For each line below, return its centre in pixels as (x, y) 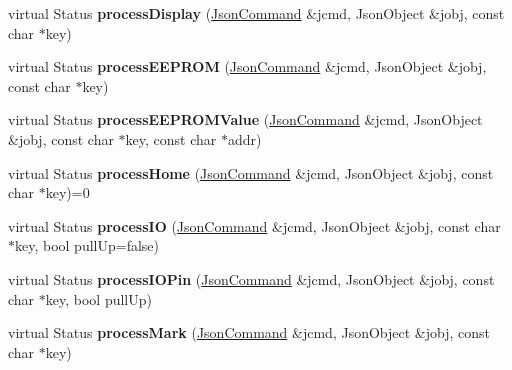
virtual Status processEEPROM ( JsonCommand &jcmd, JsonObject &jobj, (247, 66)
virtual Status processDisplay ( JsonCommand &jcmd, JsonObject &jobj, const (256, 13)
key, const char (171, 138)
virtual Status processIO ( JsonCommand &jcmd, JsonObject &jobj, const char (254, 225)
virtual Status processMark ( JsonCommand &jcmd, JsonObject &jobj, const (249, 332)
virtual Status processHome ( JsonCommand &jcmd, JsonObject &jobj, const (251, 172)
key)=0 (67, 192)
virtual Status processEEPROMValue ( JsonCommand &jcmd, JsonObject (245, 119)
